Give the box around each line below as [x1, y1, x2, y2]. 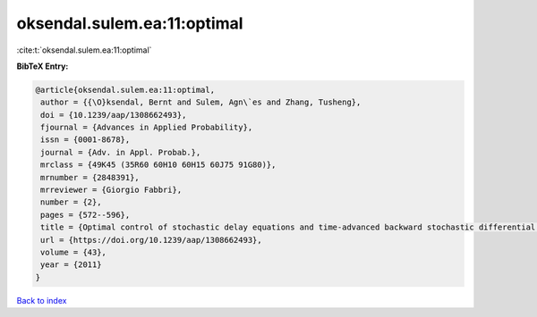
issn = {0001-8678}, [40, 135, 131, 145]
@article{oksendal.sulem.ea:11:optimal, [35, 85, 215, 95]
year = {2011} [40, 260, 102, 270]
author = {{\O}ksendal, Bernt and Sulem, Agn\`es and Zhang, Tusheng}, [40, 97, 362, 107]
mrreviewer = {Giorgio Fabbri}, [40, 185, 183, 196]
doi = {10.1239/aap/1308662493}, [40, 110, 187, 120]
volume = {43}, [40, 247, 107, 257]
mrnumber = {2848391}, [40, 172, 141, 182]
